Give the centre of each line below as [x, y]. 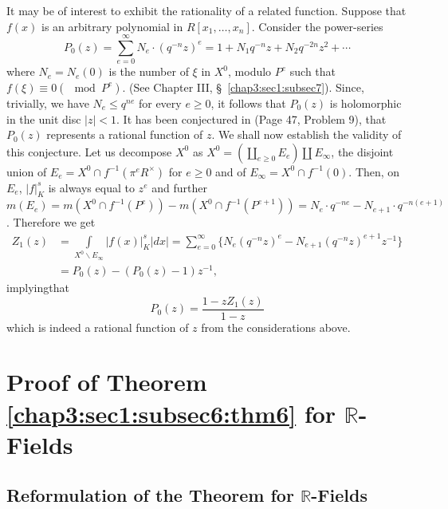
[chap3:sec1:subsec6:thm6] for [171, 413]
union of [27, 171]
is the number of [149, 71]
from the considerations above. [276, 327]
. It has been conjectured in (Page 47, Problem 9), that [252, 118]
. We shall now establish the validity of [307, 134]
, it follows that [248, 103]
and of [231, 171]
